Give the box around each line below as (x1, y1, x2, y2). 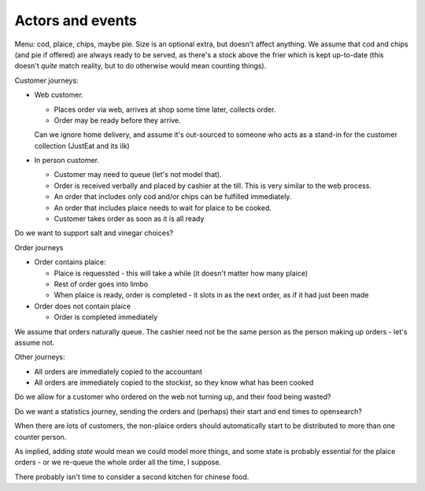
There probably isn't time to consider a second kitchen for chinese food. (14, 472, 249, 482)
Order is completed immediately (54, 312, 158, 322)
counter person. (14, 432, 67, 441)
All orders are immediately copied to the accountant (34, 367, 202, 376)
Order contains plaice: (34, 257, 106, 267)
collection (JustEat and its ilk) (34, 141, 130, 150)
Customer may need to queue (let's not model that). (54, 170, 222, 179)
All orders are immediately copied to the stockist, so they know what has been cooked (34, 378, 314, 387)
